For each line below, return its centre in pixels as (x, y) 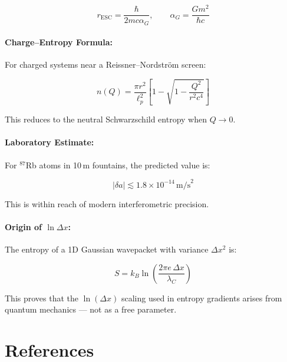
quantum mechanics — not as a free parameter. (91, 309)
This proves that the (42, 298)
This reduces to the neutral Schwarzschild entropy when (106, 119)
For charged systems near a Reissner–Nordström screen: (105, 64)
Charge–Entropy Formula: (59, 42)
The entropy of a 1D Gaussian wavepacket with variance (107, 249)
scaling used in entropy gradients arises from (202, 298)
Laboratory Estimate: (50, 142)
